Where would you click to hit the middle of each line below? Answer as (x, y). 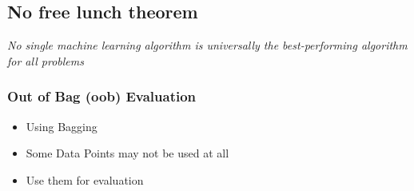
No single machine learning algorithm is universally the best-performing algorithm (207, 45)
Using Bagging (62, 126)
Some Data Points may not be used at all (127, 153)
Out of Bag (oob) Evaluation (102, 96)
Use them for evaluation (85, 179)
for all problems (46, 60)
